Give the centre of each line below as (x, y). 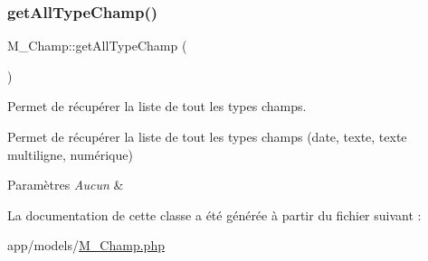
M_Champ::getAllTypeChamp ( (97, 46)
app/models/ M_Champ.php (86, 245)
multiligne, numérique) (70, 154)
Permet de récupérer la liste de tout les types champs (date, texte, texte (207, 136)
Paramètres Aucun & (66, 185)
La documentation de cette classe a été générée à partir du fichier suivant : (214, 214)
